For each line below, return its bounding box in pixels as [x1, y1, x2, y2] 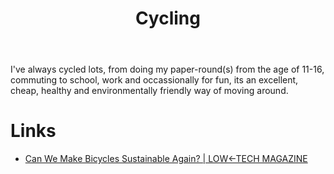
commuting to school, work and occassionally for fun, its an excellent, [10, 74, 299, 86]
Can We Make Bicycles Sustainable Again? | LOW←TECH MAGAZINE [24, 153, 308, 165]
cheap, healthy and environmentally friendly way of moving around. [10, 85, 289, 97]
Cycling [134, 7, 201, 30]
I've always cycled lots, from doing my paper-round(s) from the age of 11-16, [10, 63, 325, 76]
